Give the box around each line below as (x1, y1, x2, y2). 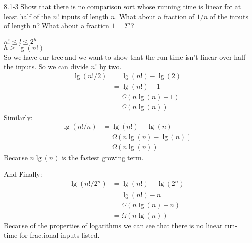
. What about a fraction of (115, 11, 195, 21)
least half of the (4, 11, 51, 21)
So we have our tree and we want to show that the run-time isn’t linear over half (4, 52, 246, 62)
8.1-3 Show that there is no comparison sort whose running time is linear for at (4, 1, 241, 11)
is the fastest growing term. (62, 152, 144, 162)
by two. (99, 61, 122, 71)
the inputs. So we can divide (4, 61, 89, 71)
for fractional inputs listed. (19, 230, 100, 240)
